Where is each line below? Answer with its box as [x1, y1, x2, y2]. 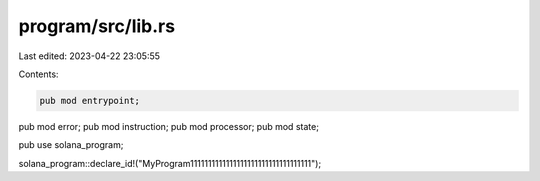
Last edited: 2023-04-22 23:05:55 [18, 50, 160, 62]
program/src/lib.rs [18, 15, 175, 37]
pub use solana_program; [18, 139, 124, 151]
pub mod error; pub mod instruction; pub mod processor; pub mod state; [18, 120, 320, 132]
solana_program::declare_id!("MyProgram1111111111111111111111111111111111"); [18, 157, 322, 169]
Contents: [18, 68, 59, 80]
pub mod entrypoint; [39, 95, 140, 106]
